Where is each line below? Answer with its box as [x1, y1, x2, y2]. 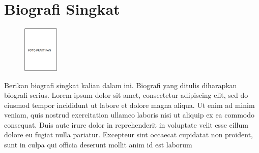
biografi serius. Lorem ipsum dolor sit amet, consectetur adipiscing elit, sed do [4, 90, 248, 100]
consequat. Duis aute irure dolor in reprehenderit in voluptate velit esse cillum [4, 119, 248, 130]
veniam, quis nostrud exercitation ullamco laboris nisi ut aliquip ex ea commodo [4, 109, 254, 120]
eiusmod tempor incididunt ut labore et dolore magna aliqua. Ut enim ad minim [4, 99, 255, 110]
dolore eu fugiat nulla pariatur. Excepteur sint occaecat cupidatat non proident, [4, 129, 253, 140]
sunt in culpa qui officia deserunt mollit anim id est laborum [4, 139, 192, 150]
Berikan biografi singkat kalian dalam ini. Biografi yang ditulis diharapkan [4, 80, 237, 90]
